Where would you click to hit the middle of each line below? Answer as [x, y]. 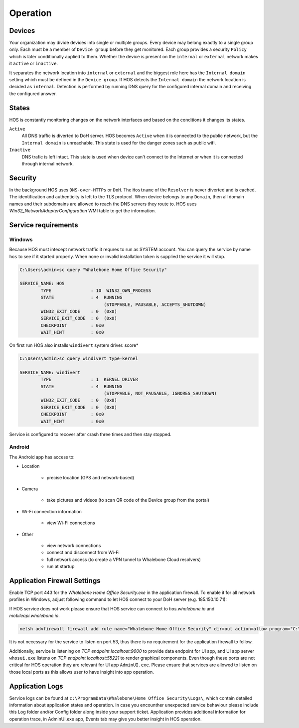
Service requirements [44, 225]
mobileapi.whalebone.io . [34, 616]
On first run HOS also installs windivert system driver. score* [74, 345]
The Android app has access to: [42, 457]
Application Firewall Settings [55, 581]
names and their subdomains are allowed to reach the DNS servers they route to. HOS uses [103, 204]
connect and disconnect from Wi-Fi [83, 553]
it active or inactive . [34, 64]
